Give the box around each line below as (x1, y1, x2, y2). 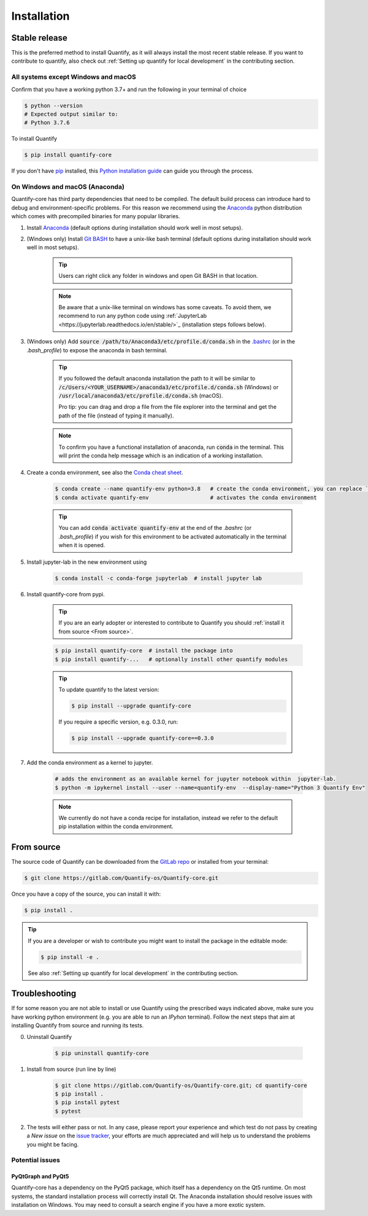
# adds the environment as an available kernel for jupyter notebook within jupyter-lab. (55, 775, 337, 783)
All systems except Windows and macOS (11, 73, 136, 81)
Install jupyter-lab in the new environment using (26, 558, 147, 566)
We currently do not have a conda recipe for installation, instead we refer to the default (58, 814, 278, 821)
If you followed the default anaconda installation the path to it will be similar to (58, 375, 256, 382)
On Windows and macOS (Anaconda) (11, 183, 125, 191)
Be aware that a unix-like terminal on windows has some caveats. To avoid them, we (58, 303, 272, 310)
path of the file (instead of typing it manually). (58, 412, 174, 419)
